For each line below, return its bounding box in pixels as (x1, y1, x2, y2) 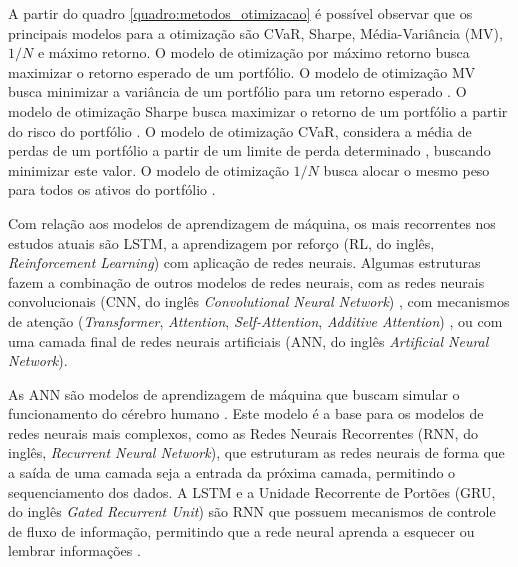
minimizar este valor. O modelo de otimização (8, 159, 289, 180)
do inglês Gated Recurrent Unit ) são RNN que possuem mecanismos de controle (8, 501, 496, 522)
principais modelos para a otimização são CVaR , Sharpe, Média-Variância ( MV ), (8, 22, 503, 43)
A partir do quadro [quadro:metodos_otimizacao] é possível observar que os (8, 3, 473, 23)
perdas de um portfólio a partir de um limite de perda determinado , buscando (8, 140, 491, 161)
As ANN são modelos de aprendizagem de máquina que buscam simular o (8, 383, 460, 404)
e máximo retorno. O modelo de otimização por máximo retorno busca (37, 42, 470, 63)
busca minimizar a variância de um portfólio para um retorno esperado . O (8, 81, 467, 102)
